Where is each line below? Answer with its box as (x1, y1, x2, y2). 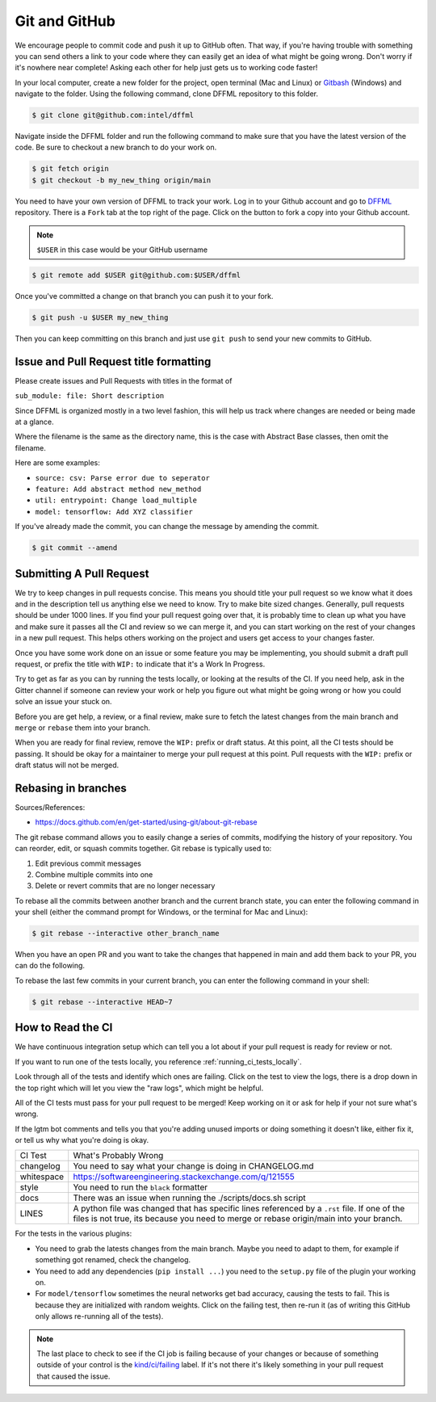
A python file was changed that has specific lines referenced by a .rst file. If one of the (73, 1203, 405, 1215)
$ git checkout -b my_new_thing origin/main (31, 175, 212, 185)
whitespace (19, 1171, 65, 1182)
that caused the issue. (36, 1371, 111, 1381)
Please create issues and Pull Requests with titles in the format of (15, 376, 233, 385)
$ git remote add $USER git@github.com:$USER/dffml (31, 271, 241, 279)
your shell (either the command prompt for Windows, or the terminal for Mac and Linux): (15, 907, 308, 917)
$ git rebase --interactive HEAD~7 (31, 997, 173, 1006)
